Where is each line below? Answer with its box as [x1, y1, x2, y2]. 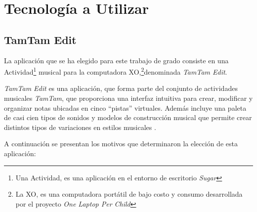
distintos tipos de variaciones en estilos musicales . [4, 122, 156, 132]
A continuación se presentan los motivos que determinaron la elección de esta [4, 138, 238, 149]
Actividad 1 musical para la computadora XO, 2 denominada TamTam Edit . [4, 65, 227, 77]
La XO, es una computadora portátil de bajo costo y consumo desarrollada [15, 189, 243, 199]
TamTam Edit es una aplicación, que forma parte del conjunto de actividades [4, 83, 238, 93]
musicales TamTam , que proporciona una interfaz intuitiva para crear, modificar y [4, 93, 253, 103]
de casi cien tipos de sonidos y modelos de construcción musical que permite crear [4, 112, 252, 123]
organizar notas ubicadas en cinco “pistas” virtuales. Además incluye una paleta [4, 102, 247, 113]
